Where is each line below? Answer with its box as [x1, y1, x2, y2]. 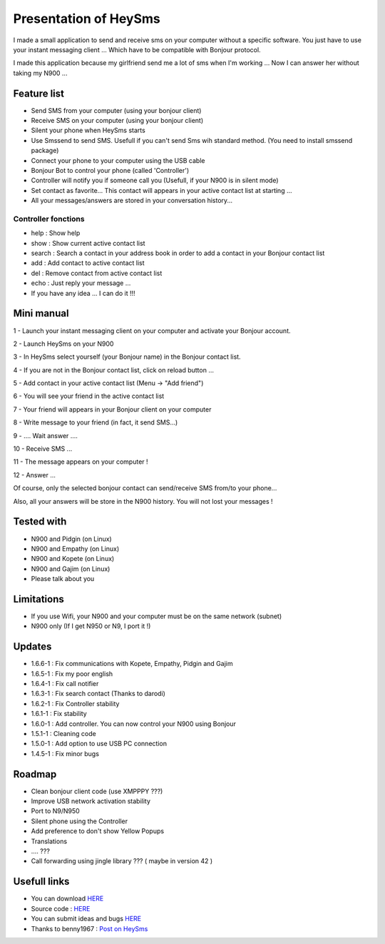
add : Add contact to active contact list [31, 259, 145, 267]
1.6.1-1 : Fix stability [31, 710, 87, 718]
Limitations [13, 593, 64, 605]
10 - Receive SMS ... [13, 444, 73, 453]
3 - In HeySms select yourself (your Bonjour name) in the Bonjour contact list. [13, 352, 242, 361]
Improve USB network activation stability [31, 797, 151, 805]
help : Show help [31, 229, 81, 237]
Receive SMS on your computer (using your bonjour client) [31, 116, 204, 125]
